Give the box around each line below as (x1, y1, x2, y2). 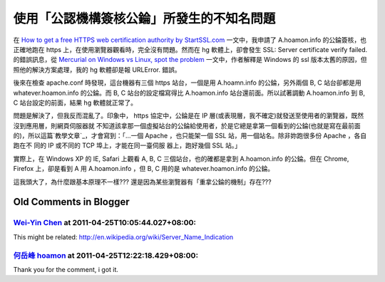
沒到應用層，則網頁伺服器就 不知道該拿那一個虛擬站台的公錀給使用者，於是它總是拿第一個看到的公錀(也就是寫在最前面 (13, 121, 361, 130)
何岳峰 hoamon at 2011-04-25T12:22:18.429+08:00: (13, 250, 199, 260)
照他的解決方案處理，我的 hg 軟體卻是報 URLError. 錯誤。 (13, 65, 181, 74)
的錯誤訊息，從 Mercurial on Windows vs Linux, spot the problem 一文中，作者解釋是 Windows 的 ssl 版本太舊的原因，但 (13, 56, 367, 64)
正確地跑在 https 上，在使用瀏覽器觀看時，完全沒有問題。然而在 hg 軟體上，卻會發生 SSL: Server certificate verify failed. (13, 45, 368, 53)
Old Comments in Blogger (13, 196, 130, 208)
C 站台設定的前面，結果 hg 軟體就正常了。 (13, 98, 137, 107)
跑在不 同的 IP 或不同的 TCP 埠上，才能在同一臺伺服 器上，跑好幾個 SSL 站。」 (13, 141, 242, 150)
